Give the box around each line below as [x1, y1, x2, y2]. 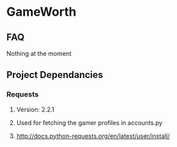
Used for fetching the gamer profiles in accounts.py [16, 118, 163, 126]
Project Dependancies [6, 69, 104, 81]
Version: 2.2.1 [16, 105, 55, 113]
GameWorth [6, 4, 77, 20]
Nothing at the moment [6, 49, 72, 57]
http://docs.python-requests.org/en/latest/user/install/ [16, 131, 170, 140]
